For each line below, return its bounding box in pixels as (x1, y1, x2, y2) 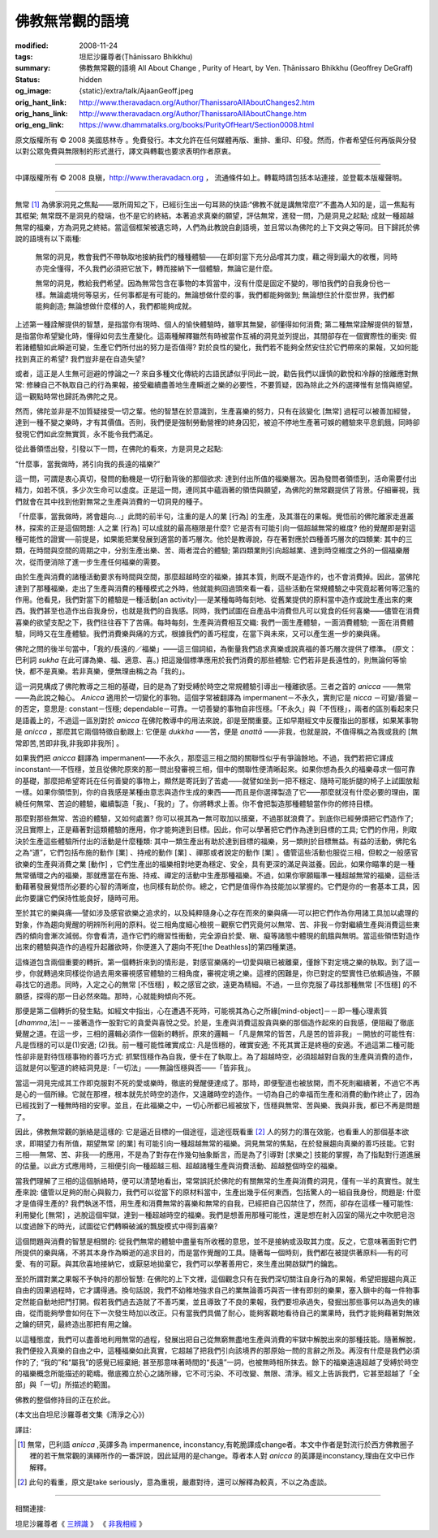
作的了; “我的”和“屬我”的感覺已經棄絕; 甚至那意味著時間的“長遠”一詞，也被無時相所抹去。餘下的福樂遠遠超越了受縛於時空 (15, 1357, 419, 1367)
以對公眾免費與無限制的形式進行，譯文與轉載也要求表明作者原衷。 (15, 146, 235, 156)
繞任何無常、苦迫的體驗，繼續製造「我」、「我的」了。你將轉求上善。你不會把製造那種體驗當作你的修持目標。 (15, 799, 377, 808)
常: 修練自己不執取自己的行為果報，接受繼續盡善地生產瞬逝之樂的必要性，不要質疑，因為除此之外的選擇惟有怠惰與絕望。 (15, 380, 417, 390)
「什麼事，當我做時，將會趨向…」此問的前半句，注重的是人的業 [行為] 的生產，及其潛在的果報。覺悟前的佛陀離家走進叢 (15, 512, 414, 522)
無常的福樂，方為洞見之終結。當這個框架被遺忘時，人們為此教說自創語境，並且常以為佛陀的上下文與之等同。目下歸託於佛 (15, 222, 420, 232)
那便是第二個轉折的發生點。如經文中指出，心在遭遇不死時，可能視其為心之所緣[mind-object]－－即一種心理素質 (15, 1006, 389, 1016)
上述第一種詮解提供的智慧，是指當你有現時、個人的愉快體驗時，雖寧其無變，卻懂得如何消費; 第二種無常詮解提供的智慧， (15, 319, 418, 329)
